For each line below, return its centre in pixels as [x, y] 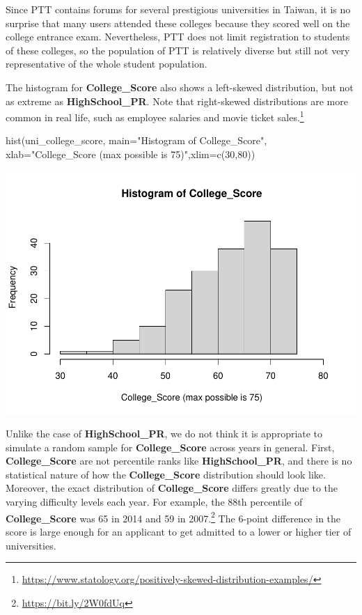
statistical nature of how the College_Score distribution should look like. [166, 474]
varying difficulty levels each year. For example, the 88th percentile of [154, 502]
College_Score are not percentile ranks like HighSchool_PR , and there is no [179, 461]
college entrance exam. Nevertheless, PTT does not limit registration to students [178, 37]
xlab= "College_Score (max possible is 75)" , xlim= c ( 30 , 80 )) [131, 154]
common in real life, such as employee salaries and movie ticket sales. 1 [155, 116]
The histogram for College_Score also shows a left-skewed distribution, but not [180, 87]
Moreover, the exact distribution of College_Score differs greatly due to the [172, 488]
